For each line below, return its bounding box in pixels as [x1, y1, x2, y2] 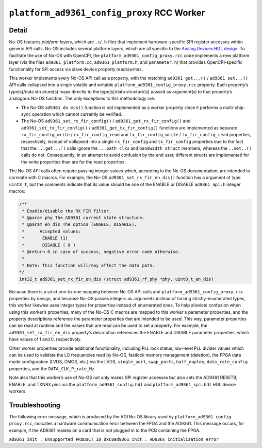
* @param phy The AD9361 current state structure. [22, 215, 145, 221]
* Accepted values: [22, 229, 81, 234]
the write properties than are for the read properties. [21, 159, 126, 165]
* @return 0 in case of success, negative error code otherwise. [22, 249, 180, 254]
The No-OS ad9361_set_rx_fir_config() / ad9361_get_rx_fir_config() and [21, 118, 191, 124]
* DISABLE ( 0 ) [22, 242, 76, 248]
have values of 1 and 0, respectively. [9, 336, 82, 342]
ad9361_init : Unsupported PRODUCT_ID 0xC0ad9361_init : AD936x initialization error [9, 437, 219, 442]
